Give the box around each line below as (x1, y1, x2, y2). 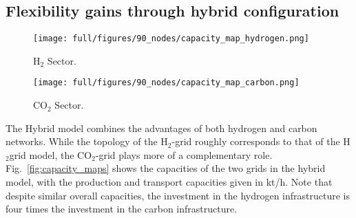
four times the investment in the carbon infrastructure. (6, 201, 238, 216)
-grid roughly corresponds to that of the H (171, 134, 350, 149)
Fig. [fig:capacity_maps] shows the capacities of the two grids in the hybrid (6, 161, 326, 175)
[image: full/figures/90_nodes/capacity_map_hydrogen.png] (33, 34, 309, 44)
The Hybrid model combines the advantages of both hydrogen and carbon (6, 120, 317, 135)
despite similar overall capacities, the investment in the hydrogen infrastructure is (6, 188, 350, 202)
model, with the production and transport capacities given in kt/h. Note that (6, 175, 333, 189)
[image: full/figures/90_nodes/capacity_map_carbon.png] (33, 78, 300, 88)
